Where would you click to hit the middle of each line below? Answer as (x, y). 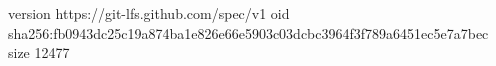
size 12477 (39, 52)
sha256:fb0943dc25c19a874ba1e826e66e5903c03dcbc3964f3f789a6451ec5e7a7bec (248, 32)
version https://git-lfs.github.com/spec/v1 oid (149, 13)
